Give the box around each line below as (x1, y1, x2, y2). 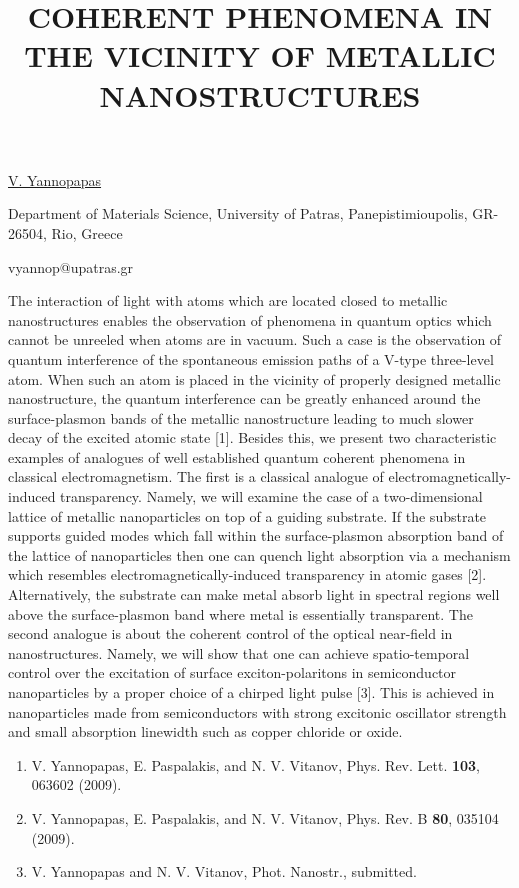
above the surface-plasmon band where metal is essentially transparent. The (8, 603, 473, 624)
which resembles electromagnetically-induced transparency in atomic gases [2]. (8, 564, 487, 585)
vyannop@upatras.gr (8, 256, 134, 277)
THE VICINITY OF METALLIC (24, 35, 496, 76)
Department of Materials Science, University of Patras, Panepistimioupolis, (8, 203, 468, 224)
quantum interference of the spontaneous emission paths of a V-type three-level (8, 348, 494, 369)
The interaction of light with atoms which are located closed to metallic (8, 290, 448, 311)
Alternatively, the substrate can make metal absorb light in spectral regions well (8, 584, 500, 605)
